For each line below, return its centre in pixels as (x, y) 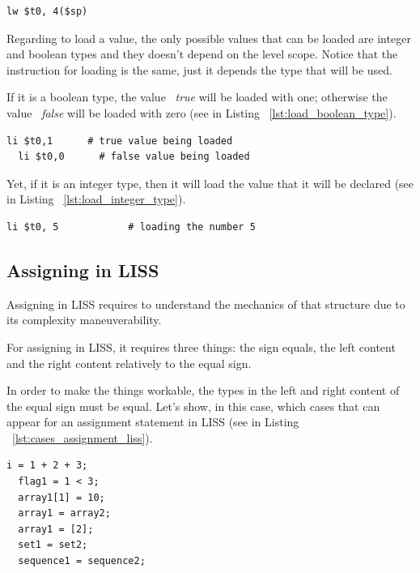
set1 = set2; (53, 545)
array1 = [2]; (56, 529)
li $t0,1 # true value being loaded (120, 141)
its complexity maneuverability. (84, 320)
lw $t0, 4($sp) (47, 11)
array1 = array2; (64, 513)
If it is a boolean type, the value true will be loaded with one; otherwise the (197, 97)
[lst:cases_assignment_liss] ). (83, 437)
